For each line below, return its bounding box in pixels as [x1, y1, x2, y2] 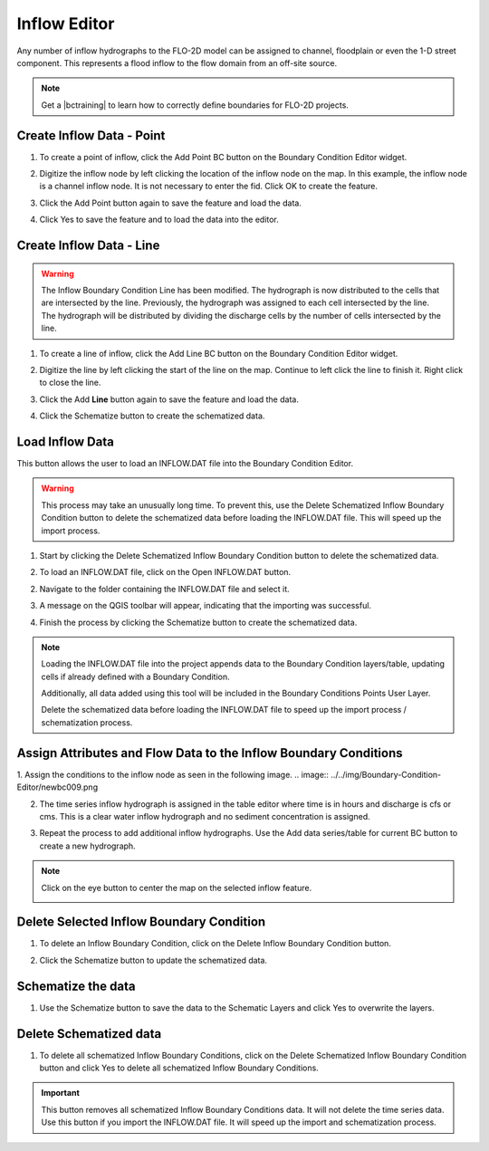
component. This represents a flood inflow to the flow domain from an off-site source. [16, 57, 338, 68]
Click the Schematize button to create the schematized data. [39, 410, 265, 421]
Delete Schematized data [16, 1026, 162, 1041]
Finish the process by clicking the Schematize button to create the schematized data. [39, 617, 358, 628]
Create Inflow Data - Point [16, 128, 166, 143]
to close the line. [39, 377, 101, 388]
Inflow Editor [16, 14, 115, 34]
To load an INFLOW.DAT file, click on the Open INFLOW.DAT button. [39, 567, 292, 578]
